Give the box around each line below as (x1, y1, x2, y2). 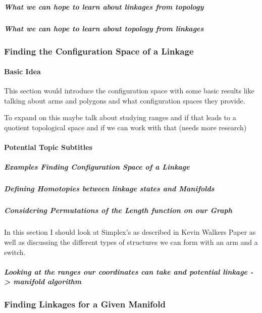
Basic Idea (4, 66, 41, 77)
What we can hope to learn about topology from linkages (4, 23, 204, 33)
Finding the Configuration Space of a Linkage (4, 44, 194, 57)
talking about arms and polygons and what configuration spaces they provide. (4, 95, 245, 106)
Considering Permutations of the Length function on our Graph (4, 205, 233, 216)
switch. (4, 246, 26, 257)
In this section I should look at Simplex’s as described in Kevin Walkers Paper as (4, 227, 256, 237)
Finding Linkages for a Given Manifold (4, 298, 166, 310)
